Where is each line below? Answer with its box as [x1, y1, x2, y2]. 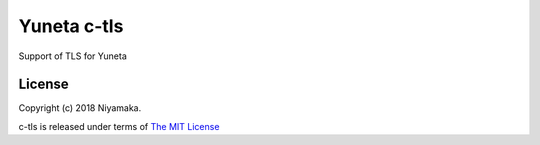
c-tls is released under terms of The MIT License [18, 120, 220, 132]
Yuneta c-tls [18, 15, 124, 37]
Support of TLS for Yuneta [18, 50, 127, 62]
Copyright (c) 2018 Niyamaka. [18, 102, 142, 114]
